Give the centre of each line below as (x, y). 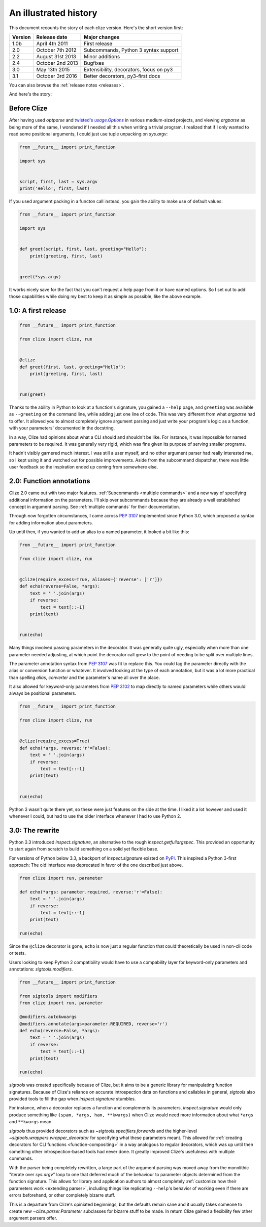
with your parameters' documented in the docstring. (62, 428)
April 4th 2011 (52, 43)
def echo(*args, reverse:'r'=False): (65, 748)
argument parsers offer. (33, 1218)
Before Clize (28, 108)
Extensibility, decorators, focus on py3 (129, 69)
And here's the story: (30, 94)
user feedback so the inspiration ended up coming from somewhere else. (83, 467)
